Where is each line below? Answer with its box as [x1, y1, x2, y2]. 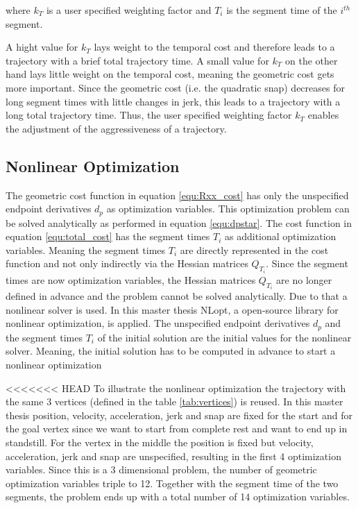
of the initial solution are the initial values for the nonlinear [97, 330, 352, 344]
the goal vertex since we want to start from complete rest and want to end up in [6, 421, 348, 436]
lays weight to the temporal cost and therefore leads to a [94, 40, 335, 54]
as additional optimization [224, 229, 336, 244]
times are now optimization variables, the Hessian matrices [6, 272, 256, 287]
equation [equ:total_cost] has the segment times [6, 229, 210, 244]
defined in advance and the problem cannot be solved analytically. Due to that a [6, 289, 348, 303]
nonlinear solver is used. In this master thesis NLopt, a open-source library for [6, 302, 339, 316]
